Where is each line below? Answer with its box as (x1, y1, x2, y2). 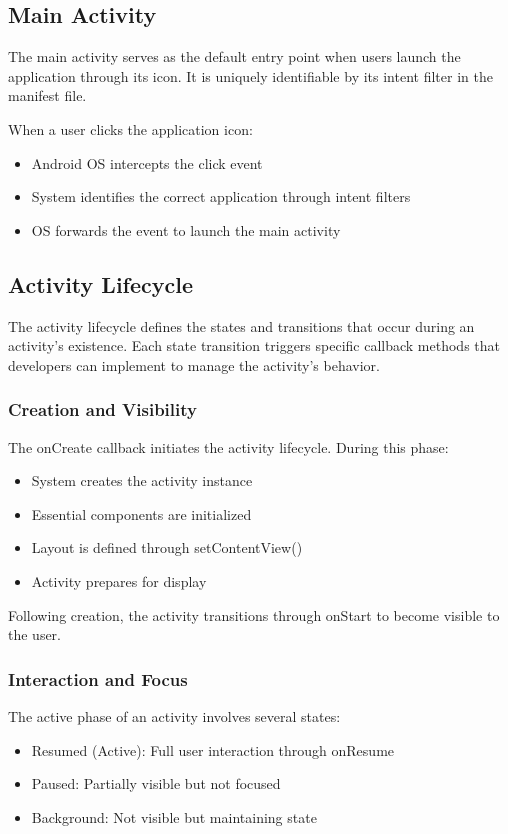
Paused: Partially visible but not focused (31, 773, 281, 794)
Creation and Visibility (8, 397, 197, 422)
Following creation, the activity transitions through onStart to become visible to (8, 604, 500, 625)
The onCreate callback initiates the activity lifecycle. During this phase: (8, 436, 449, 457)
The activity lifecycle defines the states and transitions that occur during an (8, 315, 475, 336)
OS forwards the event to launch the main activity (31, 219, 341, 240)
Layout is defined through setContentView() (31, 537, 303, 558)
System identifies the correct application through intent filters (31, 186, 411, 207)
